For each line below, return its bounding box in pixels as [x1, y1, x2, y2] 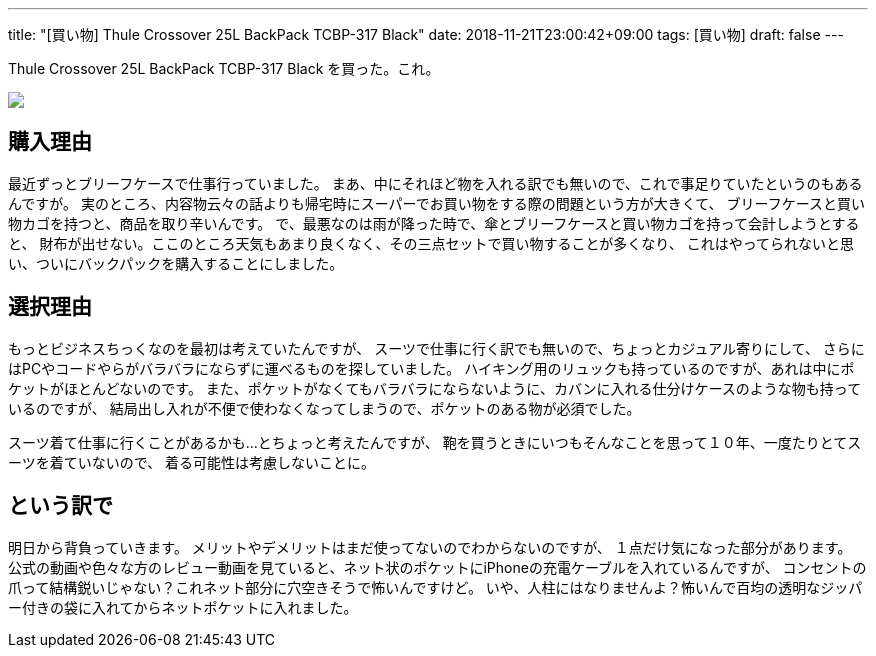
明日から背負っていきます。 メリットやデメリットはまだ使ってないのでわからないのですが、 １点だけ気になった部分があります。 [8, 538, 852, 556]
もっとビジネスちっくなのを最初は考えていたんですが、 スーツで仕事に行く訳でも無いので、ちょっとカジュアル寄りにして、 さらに [8, 339, 865, 357]
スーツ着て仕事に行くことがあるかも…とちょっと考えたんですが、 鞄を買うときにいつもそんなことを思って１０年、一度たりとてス [8, 433, 862, 451]
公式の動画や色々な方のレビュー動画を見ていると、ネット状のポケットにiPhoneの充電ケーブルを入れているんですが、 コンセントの [8, 558, 867, 576]
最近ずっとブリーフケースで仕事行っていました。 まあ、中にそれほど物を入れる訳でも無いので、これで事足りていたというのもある [8, 174, 863, 192]
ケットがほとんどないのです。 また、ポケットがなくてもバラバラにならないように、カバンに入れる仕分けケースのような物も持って [8, 379, 862, 397]
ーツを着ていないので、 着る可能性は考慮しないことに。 [8, 453, 376, 471]
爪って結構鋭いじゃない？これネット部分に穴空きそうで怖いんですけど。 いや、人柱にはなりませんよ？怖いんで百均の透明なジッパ [8, 578, 863, 596]
